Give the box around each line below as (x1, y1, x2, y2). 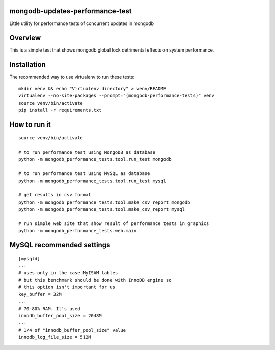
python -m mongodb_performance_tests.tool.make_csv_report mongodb (18, 199, 190, 205)
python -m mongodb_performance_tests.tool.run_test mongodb (18, 156, 172, 162)
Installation (9, 60, 46, 69)
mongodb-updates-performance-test (9, 7, 132, 15)
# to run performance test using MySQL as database (18, 171, 150, 177)
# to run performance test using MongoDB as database (18, 149, 155, 155)
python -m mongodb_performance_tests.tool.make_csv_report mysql (18, 207, 185, 212)
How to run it (9, 120, 51, 129)
